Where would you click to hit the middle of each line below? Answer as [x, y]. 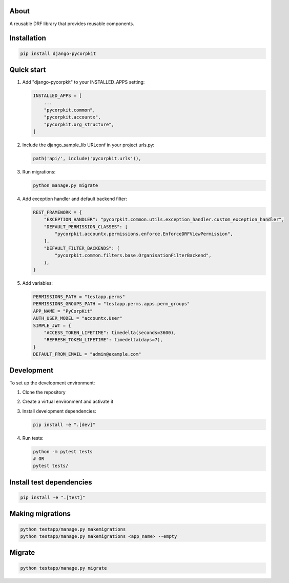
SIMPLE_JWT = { [52, 325]
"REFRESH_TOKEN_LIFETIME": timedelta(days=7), [104, 340]
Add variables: [38, 283]
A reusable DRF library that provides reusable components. [72, 24]
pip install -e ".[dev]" [64, 424]
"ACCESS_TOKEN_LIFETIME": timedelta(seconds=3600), [110, 333]
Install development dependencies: [59, 411]
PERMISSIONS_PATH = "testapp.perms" [79, 297]
